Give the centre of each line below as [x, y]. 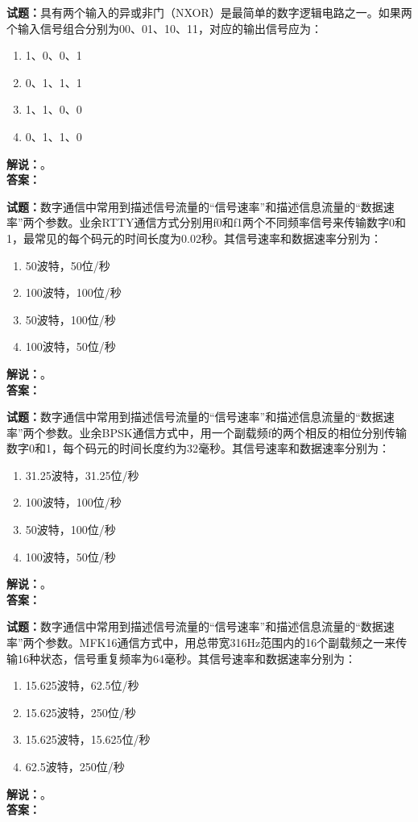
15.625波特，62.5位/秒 [82, 685]
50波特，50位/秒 [68, 265]
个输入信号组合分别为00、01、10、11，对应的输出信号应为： [164, 28]
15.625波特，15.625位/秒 [88, 739]
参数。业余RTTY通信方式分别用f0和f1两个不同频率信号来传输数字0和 [226, 222]
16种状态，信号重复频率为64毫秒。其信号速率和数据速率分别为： [186, 658]
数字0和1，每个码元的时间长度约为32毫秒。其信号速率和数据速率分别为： [198, 448]
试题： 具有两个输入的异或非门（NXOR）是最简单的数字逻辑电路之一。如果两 [209, 12]
